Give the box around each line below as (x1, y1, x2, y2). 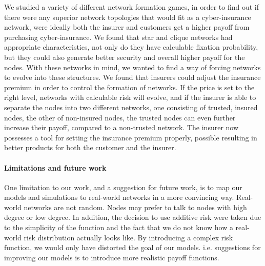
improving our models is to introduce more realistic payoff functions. (4, 252, 219, 262)
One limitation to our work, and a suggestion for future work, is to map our (4, 181, 242, 192)
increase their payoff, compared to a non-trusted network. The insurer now (4, 122, 239, 133)
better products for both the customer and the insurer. (4, 142, 176, 153)
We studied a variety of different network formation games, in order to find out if (4, 2, 259, 12)
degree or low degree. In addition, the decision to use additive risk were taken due (4, 212, 261, 222)
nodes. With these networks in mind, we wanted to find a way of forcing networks (4, 62, 261, 72)
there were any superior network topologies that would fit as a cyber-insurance (4, 11, 251, 22)
